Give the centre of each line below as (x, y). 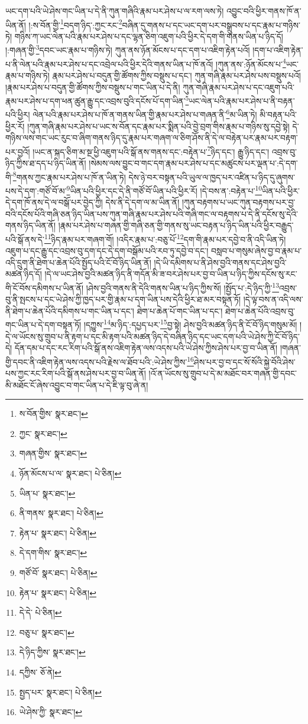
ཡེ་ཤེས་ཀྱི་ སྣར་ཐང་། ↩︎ (51, 712)
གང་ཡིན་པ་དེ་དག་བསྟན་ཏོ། (43, 325)
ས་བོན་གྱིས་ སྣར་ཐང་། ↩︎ (54, 414)
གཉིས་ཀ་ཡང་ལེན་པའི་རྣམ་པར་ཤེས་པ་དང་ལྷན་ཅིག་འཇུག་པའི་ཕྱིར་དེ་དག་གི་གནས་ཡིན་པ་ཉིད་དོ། (149, 36)
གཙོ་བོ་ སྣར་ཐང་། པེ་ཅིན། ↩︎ (58, 573)
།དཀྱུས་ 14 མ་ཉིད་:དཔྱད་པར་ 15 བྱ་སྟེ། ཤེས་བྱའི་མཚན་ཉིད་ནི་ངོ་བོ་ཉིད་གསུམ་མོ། (190, 324)
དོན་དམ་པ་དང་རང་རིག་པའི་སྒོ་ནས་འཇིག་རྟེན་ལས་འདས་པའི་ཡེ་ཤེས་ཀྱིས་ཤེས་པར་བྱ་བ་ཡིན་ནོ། (146, 348)
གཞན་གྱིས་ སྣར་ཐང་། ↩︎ (53, 453)
